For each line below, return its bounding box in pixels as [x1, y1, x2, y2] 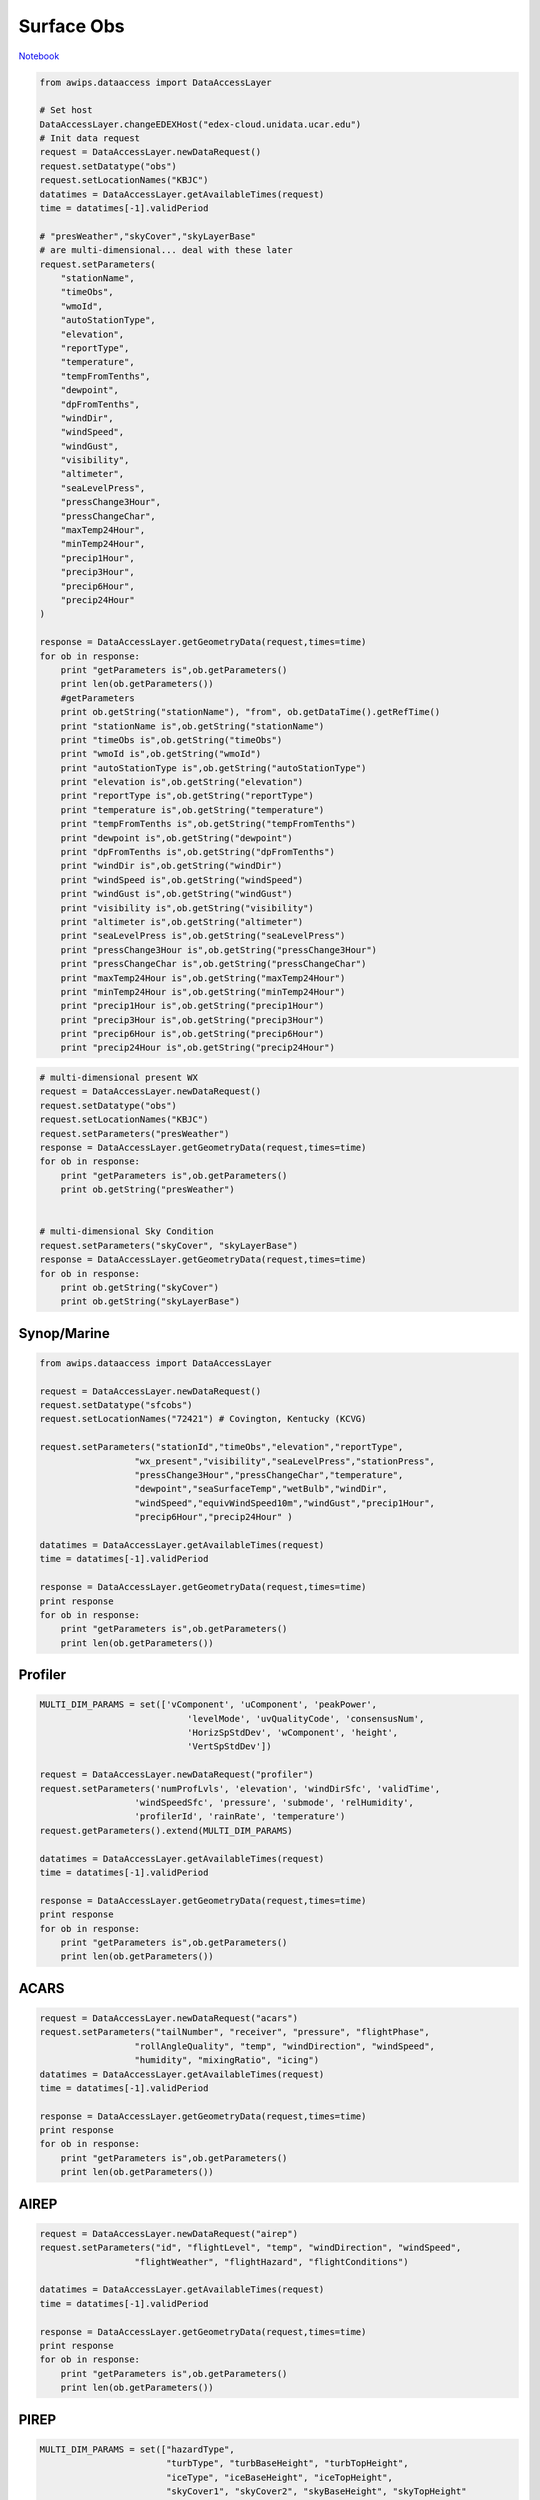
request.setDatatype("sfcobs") [39, 1400, 194, 1411]
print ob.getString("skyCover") [60, 1281, 220, 1293]
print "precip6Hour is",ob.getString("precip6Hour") [60, 1028, 325, 1040]
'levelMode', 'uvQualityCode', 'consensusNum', [186, 1713, 425, 1724]
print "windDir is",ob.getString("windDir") [60, 860, 283, 872]
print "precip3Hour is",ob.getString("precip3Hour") [60, 1014, 325, 1025]
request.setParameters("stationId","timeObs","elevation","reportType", [39, 1441, 404, 1453]
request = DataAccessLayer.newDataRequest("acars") [39, 2012, 299, 2024]
